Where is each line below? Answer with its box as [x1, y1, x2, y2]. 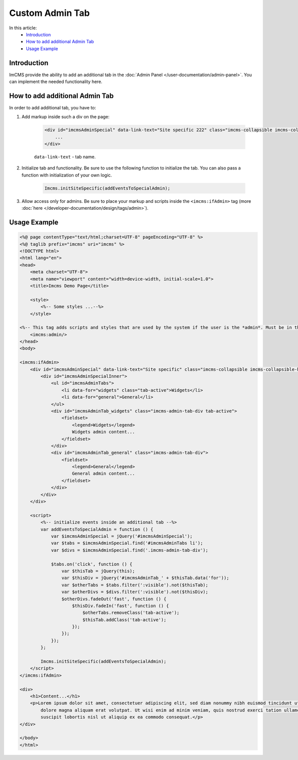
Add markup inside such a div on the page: [21, 114, 110, 120]
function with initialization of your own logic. [21, 172, 112, 178]
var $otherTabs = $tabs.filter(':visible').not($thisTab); [61, 582, 209, 588]
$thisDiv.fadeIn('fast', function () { [72, 603, 169, 608]
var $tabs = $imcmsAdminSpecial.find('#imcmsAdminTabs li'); [51, 540, 203, 546]
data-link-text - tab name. [34, 154, 96, 160]
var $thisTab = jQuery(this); [61, 568, 135, 574]
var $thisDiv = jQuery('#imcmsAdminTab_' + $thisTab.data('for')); [61, 575, 229, 581]
